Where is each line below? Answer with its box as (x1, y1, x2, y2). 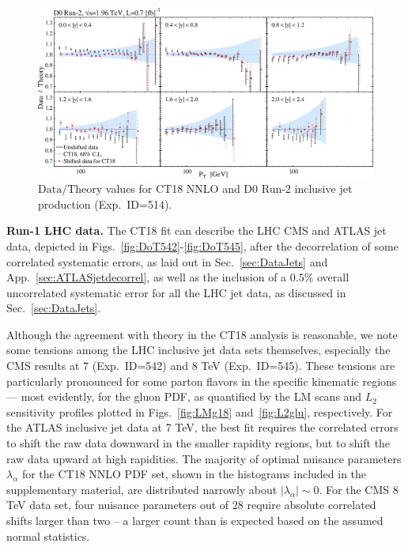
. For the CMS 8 (319, 481, 399, 497)
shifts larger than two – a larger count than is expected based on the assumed (6, 512, 383, 529)
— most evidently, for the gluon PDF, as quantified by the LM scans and (6, 388, 362, 405)
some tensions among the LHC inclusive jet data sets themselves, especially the (6, 341, 391, 358)
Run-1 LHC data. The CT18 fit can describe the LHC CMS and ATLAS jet (6, 222, 387, 239)
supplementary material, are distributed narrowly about (6, 481, 278, 497)
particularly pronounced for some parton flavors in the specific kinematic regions (6, 372, 397, 389)
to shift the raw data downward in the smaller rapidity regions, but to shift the (6, 435, 391, 451)
